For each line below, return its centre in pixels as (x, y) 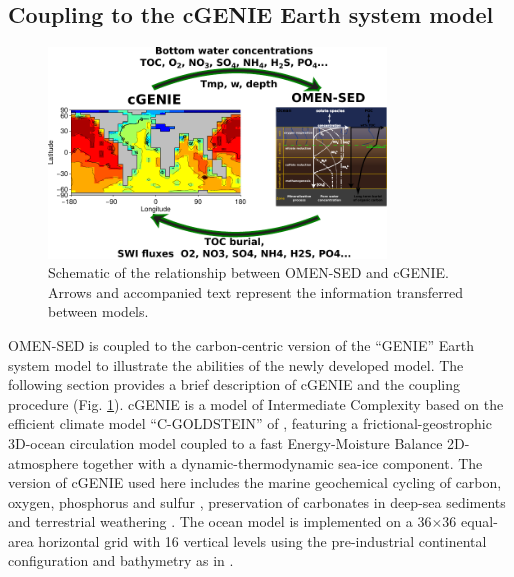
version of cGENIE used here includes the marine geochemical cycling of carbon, (255, 482)
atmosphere (43, 462)
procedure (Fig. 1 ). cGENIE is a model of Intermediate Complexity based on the (256, 403)
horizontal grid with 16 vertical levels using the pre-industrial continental (262, 540)
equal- (479, 521)
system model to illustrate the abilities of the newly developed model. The (236, 364)
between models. (98, 311)
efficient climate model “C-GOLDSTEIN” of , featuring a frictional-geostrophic (250, 423)
